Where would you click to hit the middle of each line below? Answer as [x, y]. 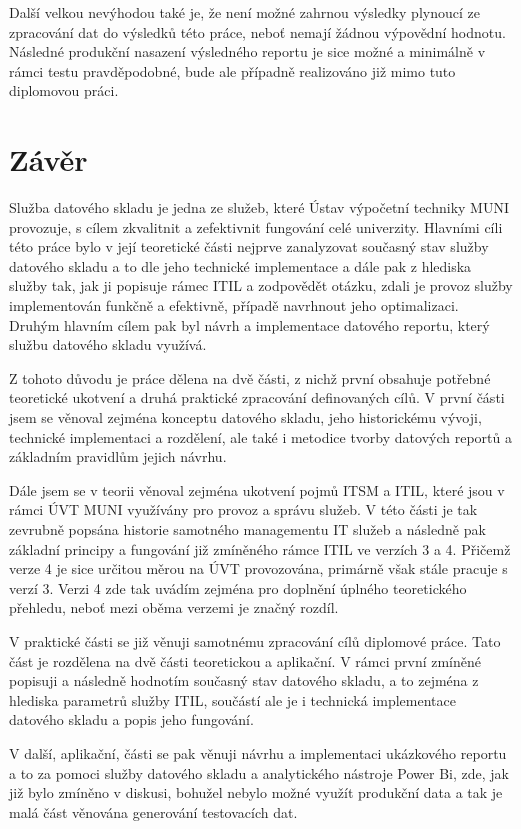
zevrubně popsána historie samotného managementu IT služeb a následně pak [247, 529]
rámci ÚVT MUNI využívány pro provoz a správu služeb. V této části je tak [243, 509]
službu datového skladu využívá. [108, 344]
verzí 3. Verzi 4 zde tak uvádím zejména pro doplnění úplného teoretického [238, 587]
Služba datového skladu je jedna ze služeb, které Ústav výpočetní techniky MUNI [259, 207]
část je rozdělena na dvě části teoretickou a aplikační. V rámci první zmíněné [245, 660]
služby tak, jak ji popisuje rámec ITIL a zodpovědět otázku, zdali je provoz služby [261, 285]
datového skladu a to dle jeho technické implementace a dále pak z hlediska [240, 265]
